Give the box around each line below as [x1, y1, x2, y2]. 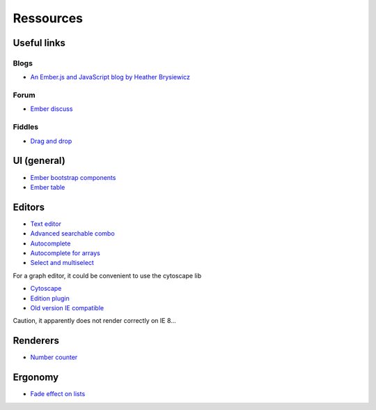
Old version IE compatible [30, 303, 104, 312]
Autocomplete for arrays [30, 248, 101, 257]
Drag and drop [30, 137, 72, 145]
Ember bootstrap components [30, 173, 116, 181]
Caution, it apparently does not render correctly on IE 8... [13, 317, 177, 325]
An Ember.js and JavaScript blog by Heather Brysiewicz [30, 73, 191, 82]
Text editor [30, 220, 62, 228]
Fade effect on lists [30, 390, 86, 398]
